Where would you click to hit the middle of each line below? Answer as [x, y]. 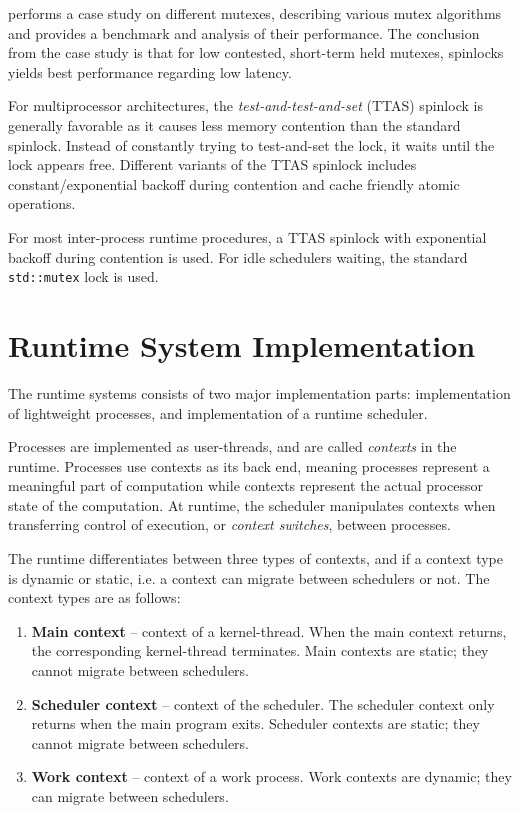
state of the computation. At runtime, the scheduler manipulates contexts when [252, 504]
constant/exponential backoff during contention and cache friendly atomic [234, 183]
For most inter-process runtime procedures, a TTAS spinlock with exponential [247, 236]
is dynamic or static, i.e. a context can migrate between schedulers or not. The [249, 577]
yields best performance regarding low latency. [150, 71]
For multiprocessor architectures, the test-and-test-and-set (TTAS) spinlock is [245, 105]
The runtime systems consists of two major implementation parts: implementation [259, 392]
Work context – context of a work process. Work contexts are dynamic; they [271, 776]
